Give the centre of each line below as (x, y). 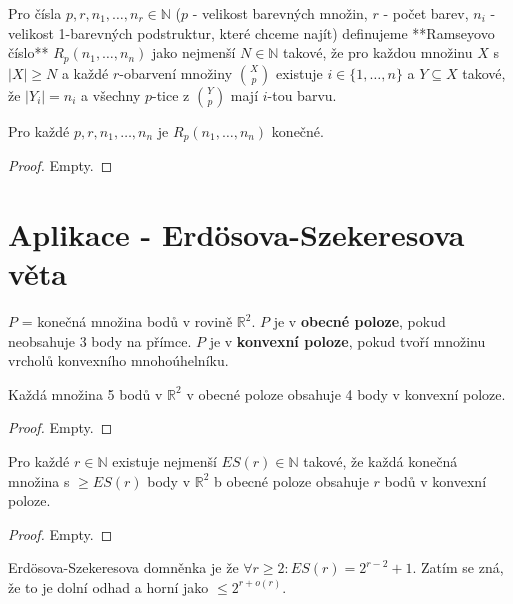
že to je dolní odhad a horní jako (108, 586)
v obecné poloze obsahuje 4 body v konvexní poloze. (346, 393)
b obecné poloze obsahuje (291, 480)
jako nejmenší (194, 52)
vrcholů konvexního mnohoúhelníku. (118, 360)
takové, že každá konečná (380, 460)
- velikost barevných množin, (280, 13)
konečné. (297, 130)
